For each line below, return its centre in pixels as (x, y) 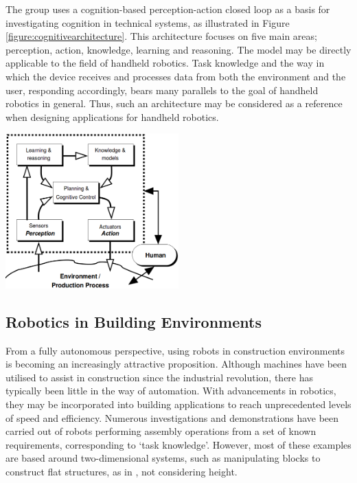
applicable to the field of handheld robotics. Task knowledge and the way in (165, 63)
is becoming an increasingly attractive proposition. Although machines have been (176, 364)
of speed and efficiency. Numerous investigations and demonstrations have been (172, 417)
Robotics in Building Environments (134, 321)
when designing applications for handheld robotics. (112, 116)
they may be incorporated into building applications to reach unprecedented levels (178, 404)
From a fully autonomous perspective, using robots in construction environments (175, 350)
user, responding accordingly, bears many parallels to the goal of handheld (162, 90)
